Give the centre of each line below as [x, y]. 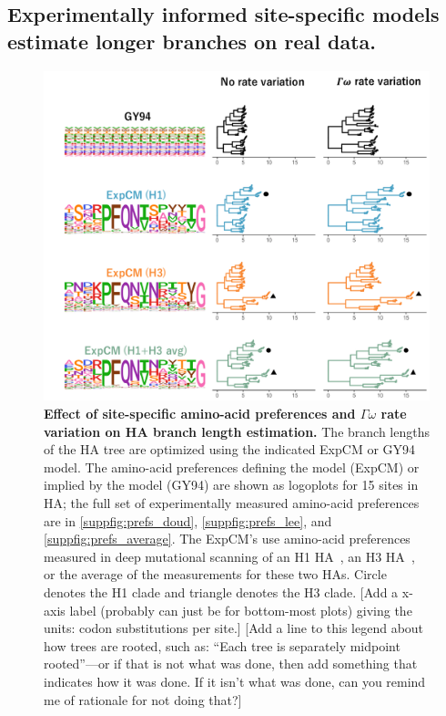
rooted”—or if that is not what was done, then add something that [231, 664]
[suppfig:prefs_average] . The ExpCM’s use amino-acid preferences [227, 539]
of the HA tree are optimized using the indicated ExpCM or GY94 [230, 449]
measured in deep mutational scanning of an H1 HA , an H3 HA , [229, 556]
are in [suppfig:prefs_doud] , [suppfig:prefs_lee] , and [188, 520]
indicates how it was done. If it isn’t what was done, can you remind [235, 681]
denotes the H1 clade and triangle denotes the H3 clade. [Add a [221, 592]
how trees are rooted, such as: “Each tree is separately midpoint [222, 645]
